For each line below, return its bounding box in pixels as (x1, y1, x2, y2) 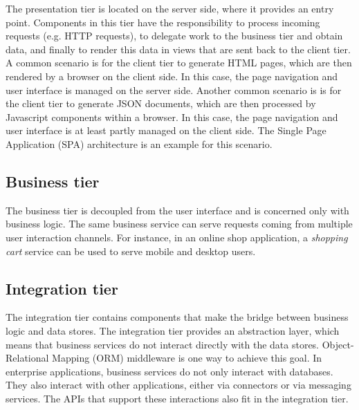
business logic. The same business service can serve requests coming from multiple (6, 216, 353, 231)
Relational (6, 351, 49, 365)
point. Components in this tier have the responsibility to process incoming (6, 15, 320, 29)
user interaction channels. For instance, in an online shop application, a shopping (6, 230, 348, 244)
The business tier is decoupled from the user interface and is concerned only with (6, 203, 349, 217)
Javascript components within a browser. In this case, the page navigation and (6, 109, 338, 124)
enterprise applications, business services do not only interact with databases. (6, 364, 333, 378)
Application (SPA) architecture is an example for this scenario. (6, 136, 273, 151)
